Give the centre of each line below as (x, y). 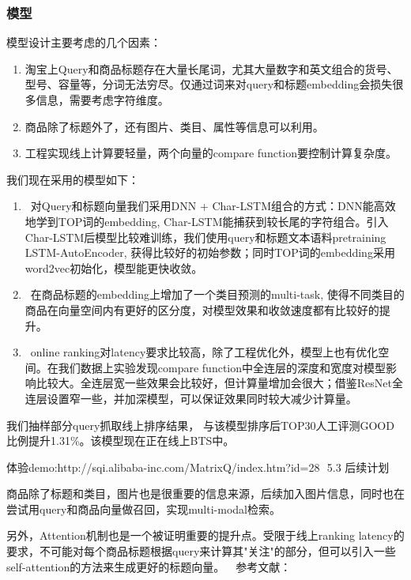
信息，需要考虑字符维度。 (102, 100)
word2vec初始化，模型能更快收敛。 (114, 267)
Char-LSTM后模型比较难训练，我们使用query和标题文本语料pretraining (205, 237)
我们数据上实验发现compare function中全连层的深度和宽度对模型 (222, 367)
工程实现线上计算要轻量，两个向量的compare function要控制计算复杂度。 (211, 153)
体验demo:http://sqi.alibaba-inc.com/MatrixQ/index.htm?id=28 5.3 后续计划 (198, 467)
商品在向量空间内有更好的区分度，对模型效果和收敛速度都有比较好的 (202, 309)
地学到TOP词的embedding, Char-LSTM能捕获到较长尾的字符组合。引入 (207, 221)
